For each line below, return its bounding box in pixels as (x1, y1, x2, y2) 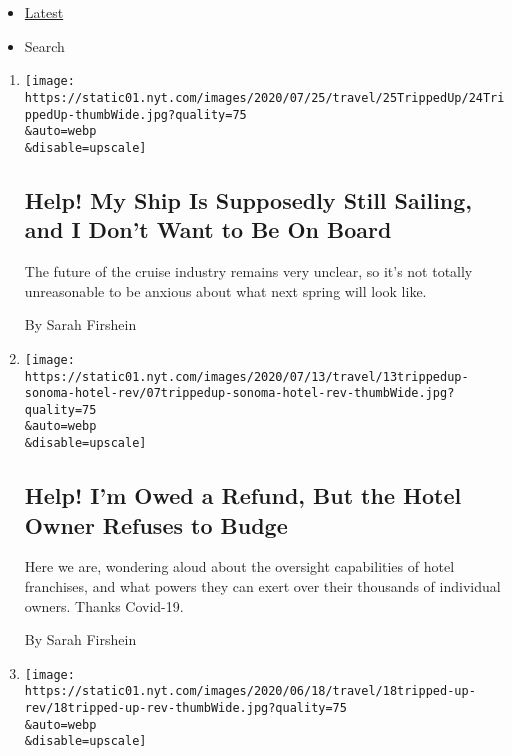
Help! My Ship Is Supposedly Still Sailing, (24, 184, 473, 215)
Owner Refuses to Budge (24, 509, 288, 540)
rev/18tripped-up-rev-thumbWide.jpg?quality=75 (24, 701, 347, 716)
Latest (24, 2, 64, 22)
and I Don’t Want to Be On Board (24, 214, 392, 245)
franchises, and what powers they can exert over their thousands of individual (24, 575, 501, 596)
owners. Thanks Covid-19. (24, 595, 184, 616)
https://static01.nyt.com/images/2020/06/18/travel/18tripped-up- (24, 684, 476, 699)
